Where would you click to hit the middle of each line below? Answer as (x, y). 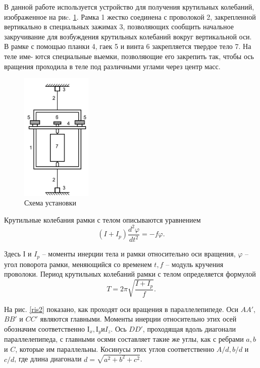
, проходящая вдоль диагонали (189, 328)
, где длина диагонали (48, 359)
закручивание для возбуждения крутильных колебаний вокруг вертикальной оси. (128, 36)
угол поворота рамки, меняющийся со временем (78, 264)
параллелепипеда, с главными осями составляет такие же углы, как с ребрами (124, 339)
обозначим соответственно (45, 328)
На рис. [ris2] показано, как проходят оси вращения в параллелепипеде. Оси (121, 309)
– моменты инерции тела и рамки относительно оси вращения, (139, 254)
